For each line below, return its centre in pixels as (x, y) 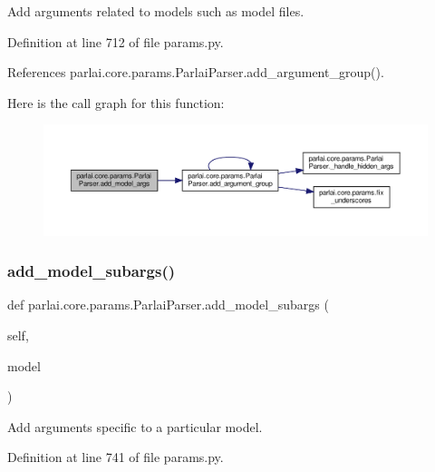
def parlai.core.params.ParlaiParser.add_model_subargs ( (168, 305)
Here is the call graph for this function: (116, 102)
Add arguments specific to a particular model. (135, 426)
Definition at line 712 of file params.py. (116, 41)
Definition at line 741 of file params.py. (116, 457)
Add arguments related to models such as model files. (156, 11)
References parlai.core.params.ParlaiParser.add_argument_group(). (196, 72)
